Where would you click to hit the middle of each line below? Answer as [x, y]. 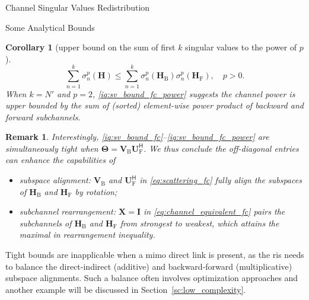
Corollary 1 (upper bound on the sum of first [90, 47]
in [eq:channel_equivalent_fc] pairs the [214, 211]
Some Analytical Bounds [50, 27]
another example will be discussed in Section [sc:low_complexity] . [126, 289]
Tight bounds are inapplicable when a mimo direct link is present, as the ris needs [155, 255]
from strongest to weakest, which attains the [200, 223]
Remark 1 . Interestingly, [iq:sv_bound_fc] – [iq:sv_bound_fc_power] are [137, 137]
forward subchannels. [43, 117]
